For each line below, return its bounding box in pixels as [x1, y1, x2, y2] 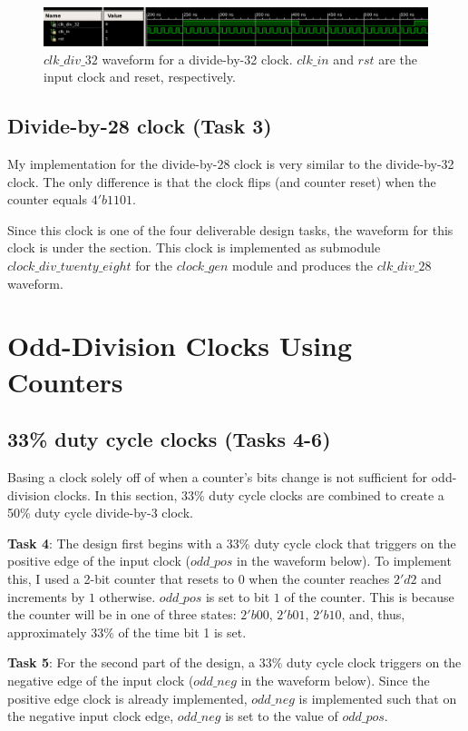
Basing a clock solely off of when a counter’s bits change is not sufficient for [7, 467, 428, 486]
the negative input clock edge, [7, 706, 174, 726]
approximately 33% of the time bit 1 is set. [7, 622, 247, 641]
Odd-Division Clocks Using [7, 327, 353, 364]
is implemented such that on [298, 688, 457, 707]
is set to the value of [225, 706, 338, 726]
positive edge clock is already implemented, [7, 688, 248, 707]
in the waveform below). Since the [240, 670, 430, 689]
